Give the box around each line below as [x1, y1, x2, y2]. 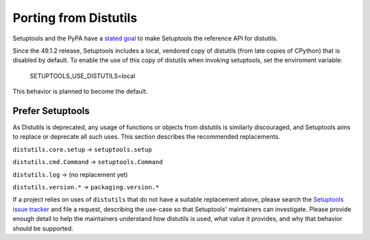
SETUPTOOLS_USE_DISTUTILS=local [29, 72, 136, 80]
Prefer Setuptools [12, 105, 90, 116]
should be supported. [12, 224, 73, 232]
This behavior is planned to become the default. [12, 88, 148, 96]
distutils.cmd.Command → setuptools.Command [12, 158, 163, 166]
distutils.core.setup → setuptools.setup [12, 145, 152, 153]
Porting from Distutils [12, 10, 138, 25]
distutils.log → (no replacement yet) [12, 170, 128, 178]
